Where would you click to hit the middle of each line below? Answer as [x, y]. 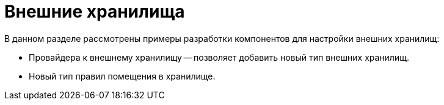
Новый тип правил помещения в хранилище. [122, 76]
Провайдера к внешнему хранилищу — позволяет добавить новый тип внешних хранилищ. [219, 57]
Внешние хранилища [95, 12]
